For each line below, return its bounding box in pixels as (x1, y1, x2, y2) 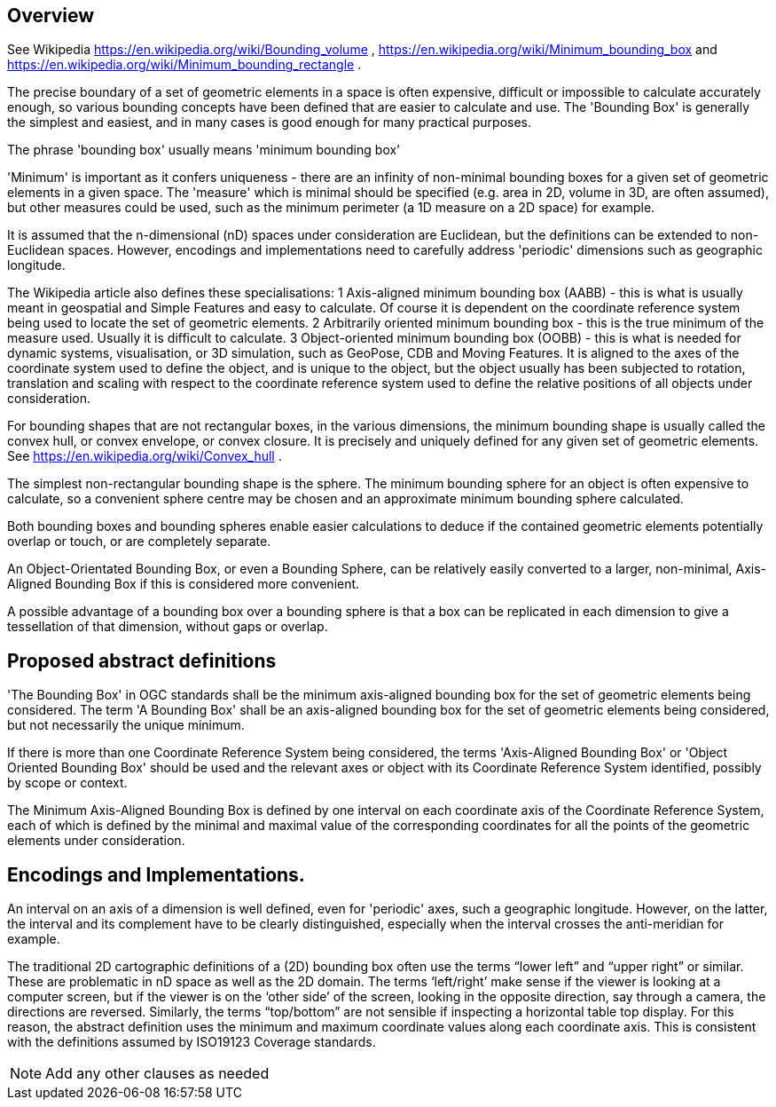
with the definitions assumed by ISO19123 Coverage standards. (7, 1034, 376, 1050)
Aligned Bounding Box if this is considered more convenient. (7, 576, 360, 592)
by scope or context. (7, 775, 128, 791)
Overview (7, 4, 95, 27)
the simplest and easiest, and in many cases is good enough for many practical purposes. (7, 115, 531, 130)
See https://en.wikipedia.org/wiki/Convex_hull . (7, 448, 282, 464)
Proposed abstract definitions (7, 649, 277, 672)
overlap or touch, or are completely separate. (7, 534, 271, 550)
